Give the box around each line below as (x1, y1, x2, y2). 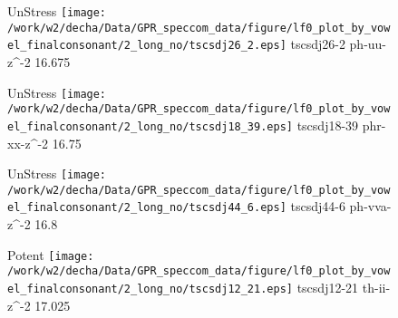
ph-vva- (349, 197, 392, 216)
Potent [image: (7, 245, 94, 264)
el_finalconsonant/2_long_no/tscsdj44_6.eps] (7, 201, 286, 215)
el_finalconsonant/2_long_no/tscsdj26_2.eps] (7, 39, 286, 53)
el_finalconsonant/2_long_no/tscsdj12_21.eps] (7, 283, 293, 295)
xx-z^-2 (7, 133, 49, 152)
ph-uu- (349, 34, 387, 53)
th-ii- (362, 278, 391, 296)
